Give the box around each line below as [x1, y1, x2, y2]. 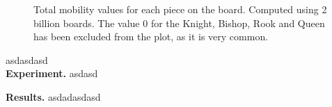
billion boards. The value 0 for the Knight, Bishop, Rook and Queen [33, 15, 325, 30]
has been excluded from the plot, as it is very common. [33, 29, 269, 44]
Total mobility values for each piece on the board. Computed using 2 [33, 2, 327, 16]
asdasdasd [6, 52, 48, 67]
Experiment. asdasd [6, 66, 98, 81]
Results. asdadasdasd [6, 89, 101, 104]
